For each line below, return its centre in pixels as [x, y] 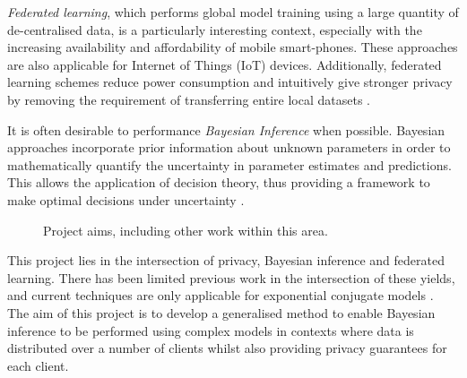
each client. [38, 365]
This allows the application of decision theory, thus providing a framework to [219, 182]
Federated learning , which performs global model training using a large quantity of [233, 12]
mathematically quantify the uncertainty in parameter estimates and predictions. [229, 164]
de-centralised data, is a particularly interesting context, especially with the [215, 29]
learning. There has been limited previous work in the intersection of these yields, [231, 277]
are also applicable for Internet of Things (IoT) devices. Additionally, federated [225, 64]
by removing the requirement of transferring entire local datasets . [189, 99]
